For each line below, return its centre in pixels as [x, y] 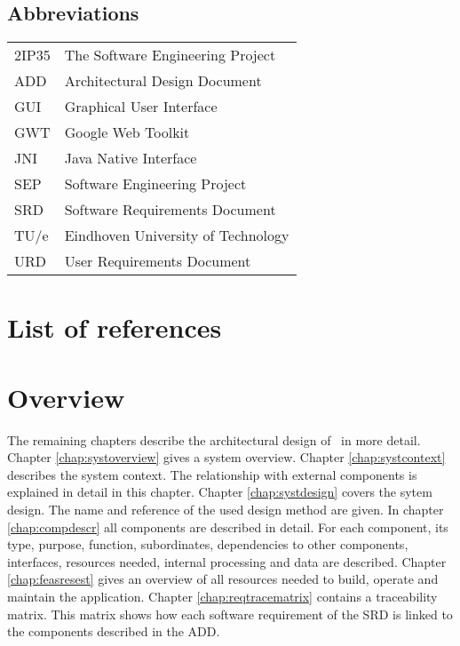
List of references [115, 327]
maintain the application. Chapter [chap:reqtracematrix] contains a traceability [222, 597]
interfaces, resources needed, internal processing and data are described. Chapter [227, 561]
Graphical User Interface [141, 107]
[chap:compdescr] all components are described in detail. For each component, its [228, 526]
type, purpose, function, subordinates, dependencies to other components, [208, 544]
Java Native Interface [131, 158]
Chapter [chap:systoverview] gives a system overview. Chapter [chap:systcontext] [226, 457]
